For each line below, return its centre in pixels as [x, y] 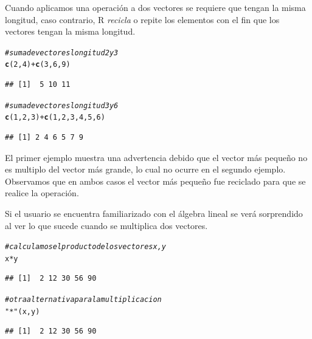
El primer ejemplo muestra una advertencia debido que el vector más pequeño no [156, 157]
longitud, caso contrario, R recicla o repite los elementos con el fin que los [142, 19]
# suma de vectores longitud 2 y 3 [62, 53]
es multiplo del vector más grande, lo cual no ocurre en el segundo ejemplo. [145, 169]
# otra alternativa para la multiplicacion [83, 300]
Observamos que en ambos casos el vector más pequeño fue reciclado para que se [155, 181]
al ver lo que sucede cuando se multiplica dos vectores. [106, 225]
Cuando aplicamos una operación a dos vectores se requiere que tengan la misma [155, 7]
